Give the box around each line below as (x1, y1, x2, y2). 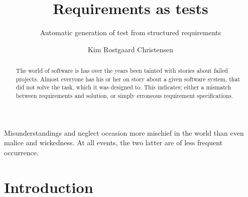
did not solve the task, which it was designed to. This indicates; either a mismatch (16, 83, 231, 91)
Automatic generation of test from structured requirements (40, 27, 221, 38)
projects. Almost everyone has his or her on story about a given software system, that (16, 74, 240, 83)
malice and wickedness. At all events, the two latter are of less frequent (4, 137, 223, 148)
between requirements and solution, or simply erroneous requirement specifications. (16, 91, 233, 100)
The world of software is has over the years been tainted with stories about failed (16, 66, 228, 75)
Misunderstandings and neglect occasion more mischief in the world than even (4, 127, 244, 138)
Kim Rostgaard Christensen (87, 44, 174, 54)
